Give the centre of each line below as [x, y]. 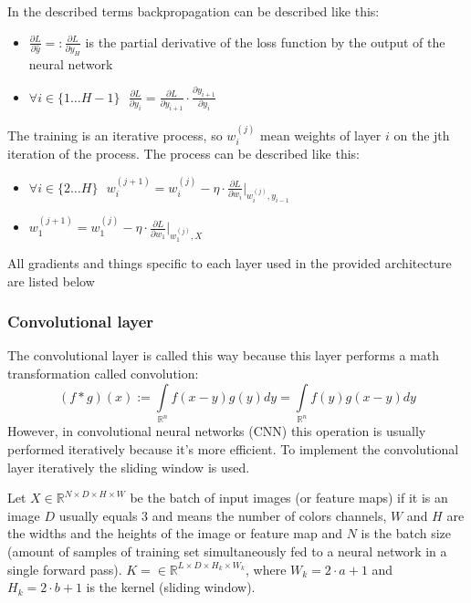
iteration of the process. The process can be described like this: [183, 154]
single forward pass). [65, 569]
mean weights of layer [321, 135]
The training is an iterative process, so [115, 135]
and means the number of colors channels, [269, 515]
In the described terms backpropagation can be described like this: [194, 11]
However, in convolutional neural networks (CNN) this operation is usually [217, 431]
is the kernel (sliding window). [171, 587]
